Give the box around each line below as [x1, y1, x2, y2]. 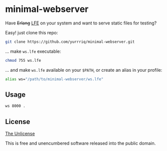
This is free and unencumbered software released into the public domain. [5, 141, 156, 147]
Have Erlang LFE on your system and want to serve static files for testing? [5, 20, 157, 26]
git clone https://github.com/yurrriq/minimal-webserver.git [5, 39, 135, 44]
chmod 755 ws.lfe [5, 58, 41, 63]
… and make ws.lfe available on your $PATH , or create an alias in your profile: [5, 67, 163, 73]
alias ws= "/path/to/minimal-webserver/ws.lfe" [5, 76, 104, 82]
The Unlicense [5, 131, 35, 137]
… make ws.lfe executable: [5, 48, 61, 54]
